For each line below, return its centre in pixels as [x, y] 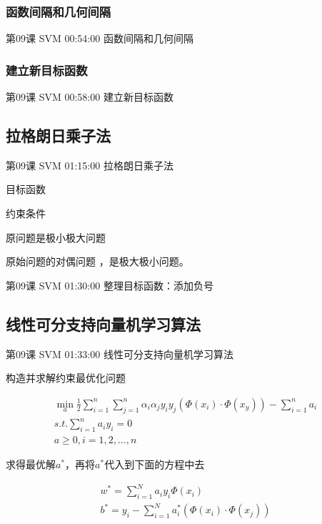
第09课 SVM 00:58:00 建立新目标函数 [90, 97]
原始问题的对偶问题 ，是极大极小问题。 [97, 261]
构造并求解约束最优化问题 [66, 378]
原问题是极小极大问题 [56, 237]
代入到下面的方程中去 [155, 464]
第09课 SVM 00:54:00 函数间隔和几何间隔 [100, 38]
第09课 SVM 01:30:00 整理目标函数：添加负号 [110, 285]
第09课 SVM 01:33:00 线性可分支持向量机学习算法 [120, 354]
